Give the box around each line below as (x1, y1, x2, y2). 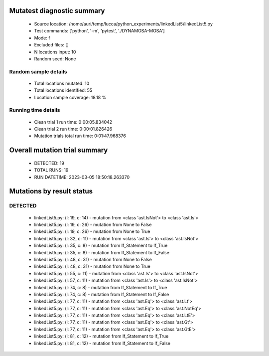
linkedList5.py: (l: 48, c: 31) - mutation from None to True (34, 263, 150, 269)
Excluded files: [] (34, 42, 69, 48)
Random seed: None (34, 55, 76, 62)
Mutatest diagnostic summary (9, 6, 105, 15)
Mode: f (34, 35, 50, 41)
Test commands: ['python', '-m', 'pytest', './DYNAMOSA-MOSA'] (34, 28, 165, 34)
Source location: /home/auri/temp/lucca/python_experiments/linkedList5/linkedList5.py (34, 21, 213, 27)
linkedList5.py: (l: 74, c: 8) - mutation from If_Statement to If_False (34, 291, 169, 297)
